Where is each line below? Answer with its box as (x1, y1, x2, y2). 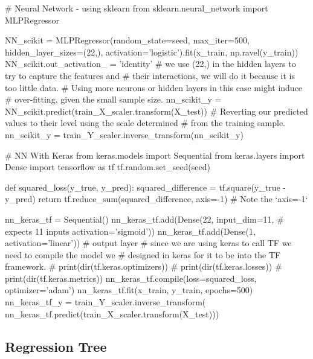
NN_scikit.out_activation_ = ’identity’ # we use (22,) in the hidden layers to (5, 57, 296, 70)
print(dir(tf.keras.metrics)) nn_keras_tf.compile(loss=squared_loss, (5, 272, 257, 284)
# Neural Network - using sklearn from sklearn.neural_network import (5, 2, 268, 14)
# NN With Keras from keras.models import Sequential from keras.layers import (5, 148, 305, 161)
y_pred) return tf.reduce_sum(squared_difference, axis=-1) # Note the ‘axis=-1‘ (5, 192, 308, 205)
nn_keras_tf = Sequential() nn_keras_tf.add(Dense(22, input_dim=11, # (5, 212, 284, 225)
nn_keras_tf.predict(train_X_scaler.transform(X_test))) (5, 307, 219, 320)
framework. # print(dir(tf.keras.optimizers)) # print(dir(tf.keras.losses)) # (5, 260, 282, 273)
